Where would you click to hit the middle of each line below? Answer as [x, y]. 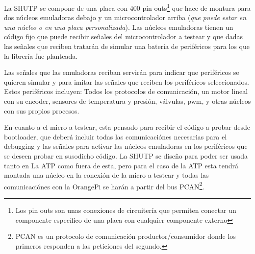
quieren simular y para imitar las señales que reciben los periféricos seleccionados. [127, 81]
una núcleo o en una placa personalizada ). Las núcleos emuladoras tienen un [119, 27]
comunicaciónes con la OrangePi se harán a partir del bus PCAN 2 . [104, 185]
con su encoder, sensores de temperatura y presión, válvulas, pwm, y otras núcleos [127, 101]
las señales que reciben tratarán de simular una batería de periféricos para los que [127, 46]
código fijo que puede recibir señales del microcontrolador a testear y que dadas [124, 36]
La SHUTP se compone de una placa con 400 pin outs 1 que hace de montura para [127, 7]
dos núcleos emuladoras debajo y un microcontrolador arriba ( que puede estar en [125, 17]
